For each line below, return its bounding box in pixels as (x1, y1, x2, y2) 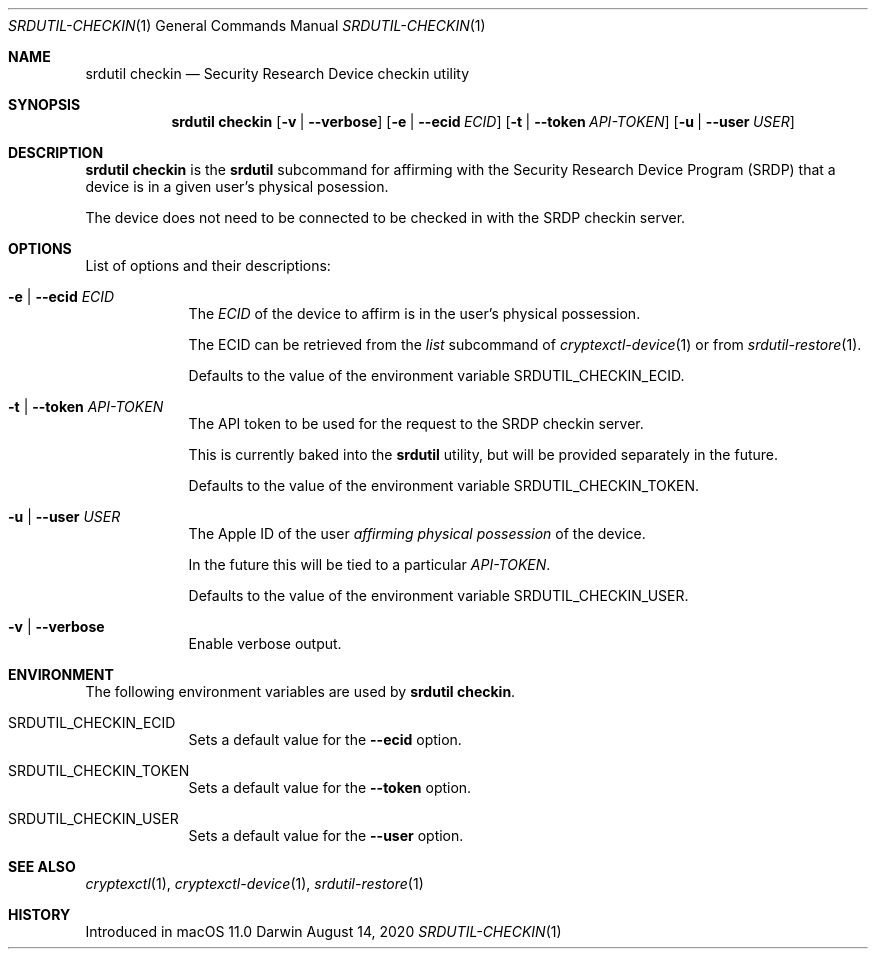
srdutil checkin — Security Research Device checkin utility (85, 65, 470, 82)
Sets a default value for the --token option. (188, 779, 472, 796)
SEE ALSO (8, 858, 76, 875)
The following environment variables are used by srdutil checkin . (85, 683, 516, 700)
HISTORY (8, 906, 71, 923)
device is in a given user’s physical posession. (85, 178, 389, 195)
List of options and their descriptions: (85, 257, 331, 274)
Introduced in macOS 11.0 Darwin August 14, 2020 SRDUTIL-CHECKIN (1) (85, 923, 562, 940)
